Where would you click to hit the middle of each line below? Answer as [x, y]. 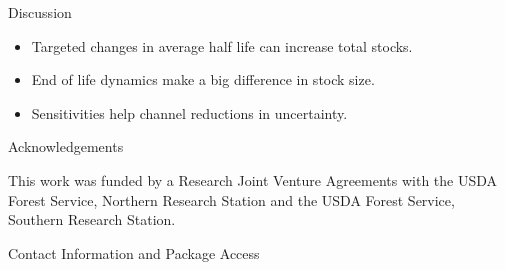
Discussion [40, 12]
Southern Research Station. [92, 219]
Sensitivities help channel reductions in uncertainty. [189, 112]
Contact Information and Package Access [134, 252]
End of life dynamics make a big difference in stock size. [203, 79]
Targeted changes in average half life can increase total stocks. [222, 45]
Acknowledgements [66, 146]
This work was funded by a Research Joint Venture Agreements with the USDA [253, 179]
